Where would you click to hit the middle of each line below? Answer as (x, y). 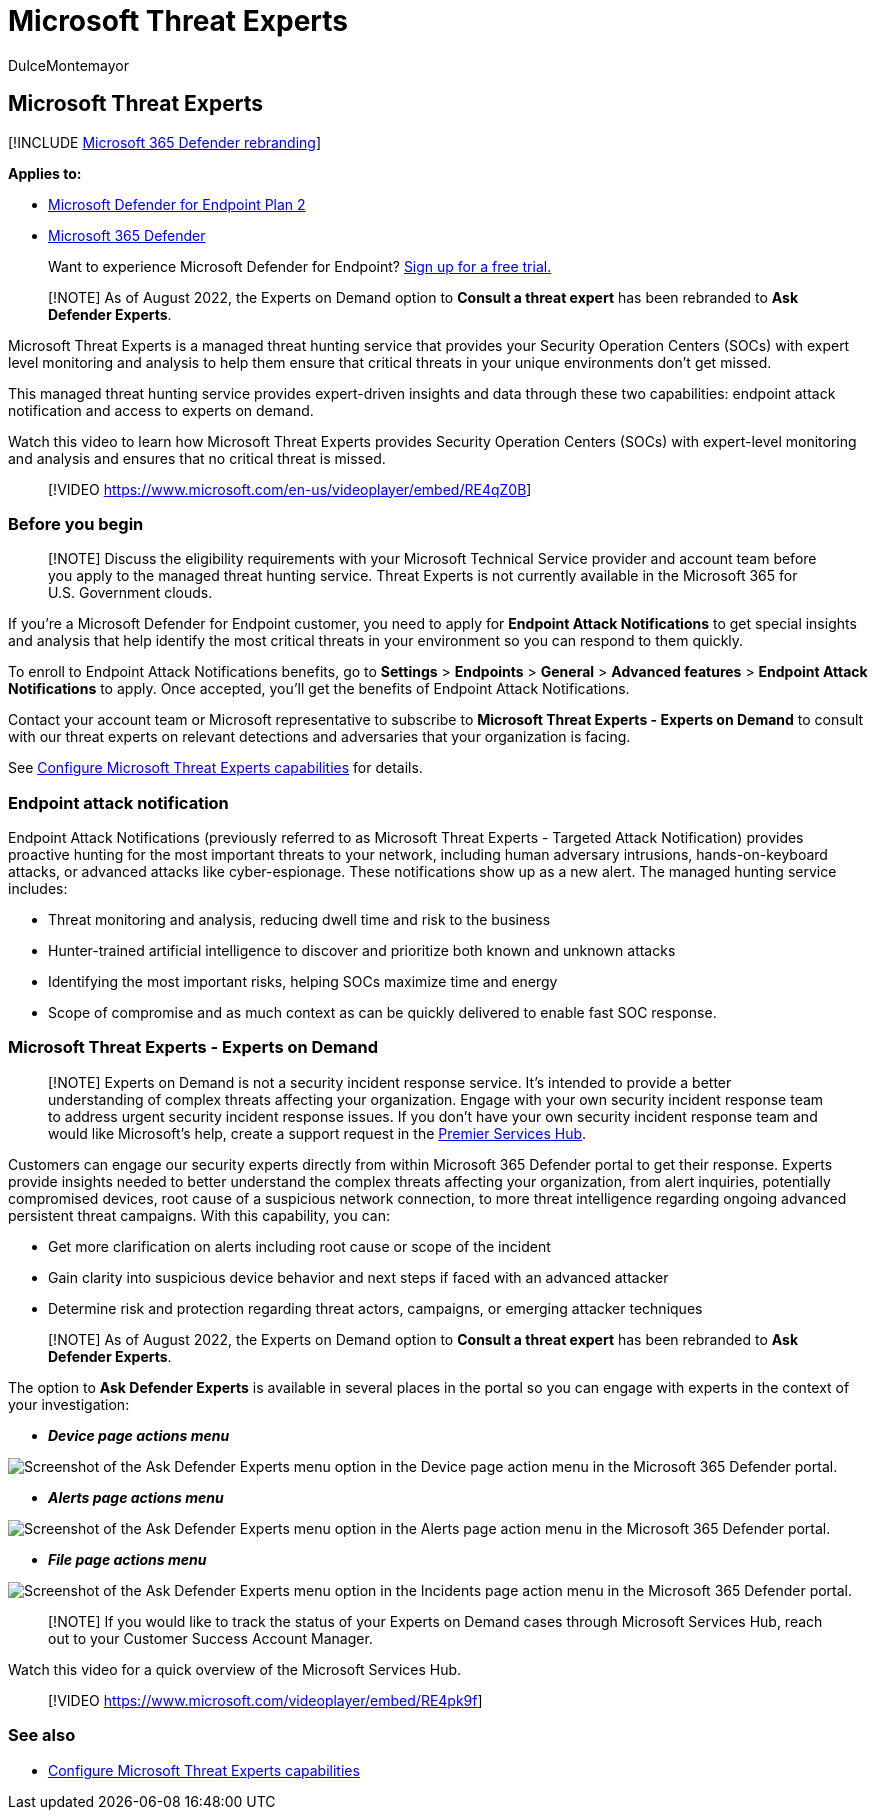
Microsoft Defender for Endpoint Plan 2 (177, 204)
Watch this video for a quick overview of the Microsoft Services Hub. (235, 1669)
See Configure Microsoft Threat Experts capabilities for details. (215, 768)
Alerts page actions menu (136, 1497)
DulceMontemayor (69, 65)
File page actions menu (127, 1559)
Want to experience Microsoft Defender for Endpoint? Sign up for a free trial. (300, 266)
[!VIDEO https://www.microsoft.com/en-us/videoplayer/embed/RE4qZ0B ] (290, 489)
